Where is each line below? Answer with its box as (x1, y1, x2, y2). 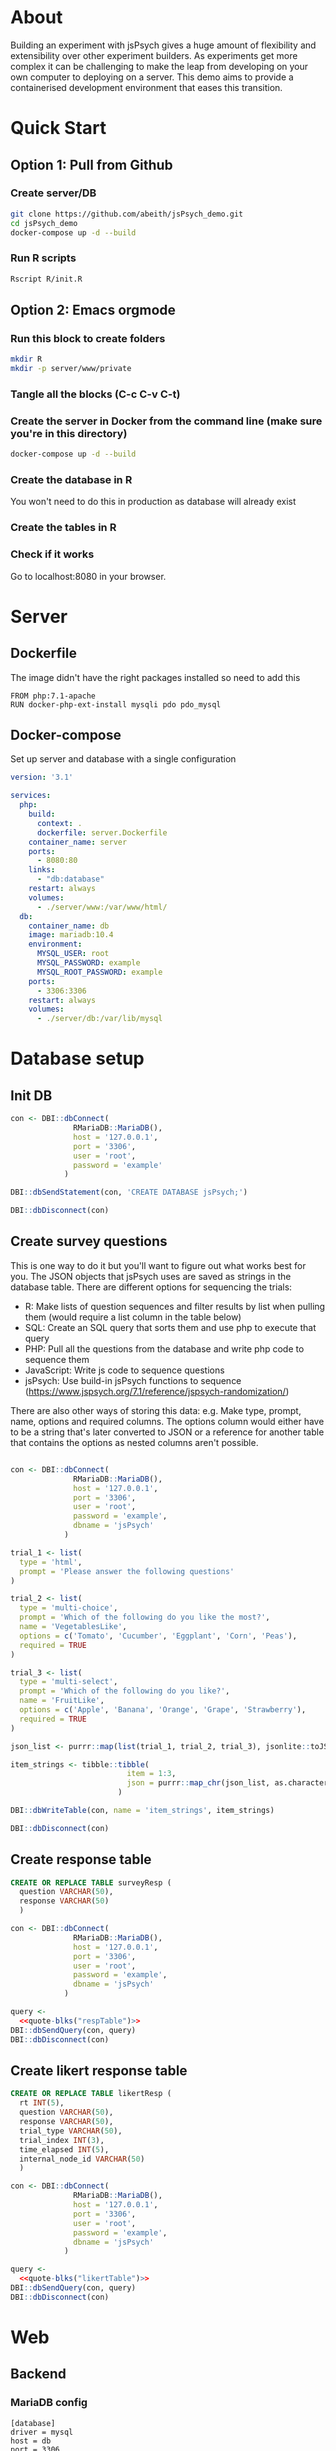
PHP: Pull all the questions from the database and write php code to (24, 1342, 305, 1355)
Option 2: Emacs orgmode (10, 302, 177, 318)
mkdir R (10, 354, 43, 365)
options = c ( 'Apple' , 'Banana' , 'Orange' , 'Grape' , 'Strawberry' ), (19, 1705, 307, 1715)
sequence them (24, 1353, 90, 1365)
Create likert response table (10, 2062, 188, 2079)
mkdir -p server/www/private (10, 364, 132, 374)
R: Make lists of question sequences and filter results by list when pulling (24, 1300, 326, 1312)
